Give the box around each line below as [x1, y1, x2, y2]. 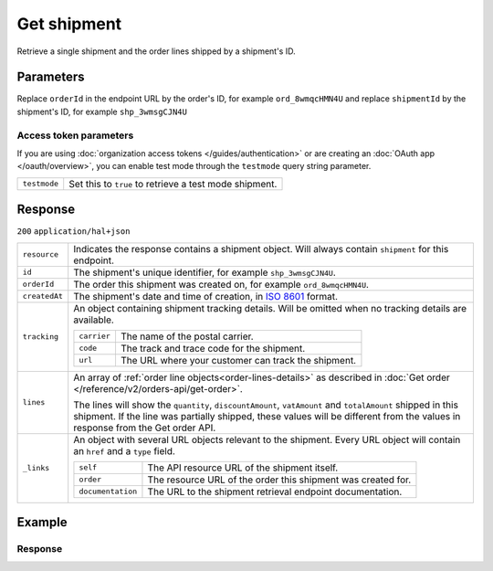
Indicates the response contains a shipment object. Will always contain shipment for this [73, 242, 449, 255]
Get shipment [16, 14, 122, 34]
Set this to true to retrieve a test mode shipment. [68, 177, 278, 190]
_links [22, 463, 50, 473]
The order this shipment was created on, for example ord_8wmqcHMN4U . [73, 278, 370, 291]
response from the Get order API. [73, 421, 216, 434]
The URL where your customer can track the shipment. [120, 354, 356, 366]
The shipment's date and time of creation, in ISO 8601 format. [73, 290, 338, 302]
